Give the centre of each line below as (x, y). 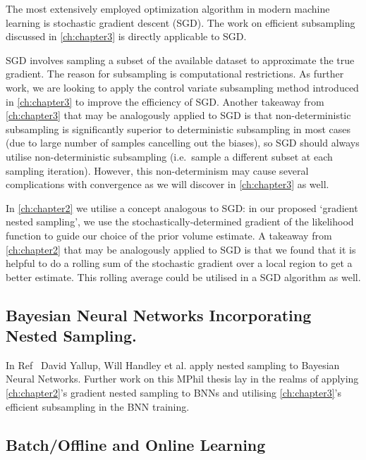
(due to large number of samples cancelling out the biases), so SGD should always (183, 143)
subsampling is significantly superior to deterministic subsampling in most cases (178, 129)
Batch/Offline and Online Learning (136, 444)
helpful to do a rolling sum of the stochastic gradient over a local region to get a (179, 263)
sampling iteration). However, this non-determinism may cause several (157, 170)
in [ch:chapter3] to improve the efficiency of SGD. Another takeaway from (165, 101)
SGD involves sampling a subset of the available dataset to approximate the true (180, 60)
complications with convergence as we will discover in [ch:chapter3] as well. (167, 184)
